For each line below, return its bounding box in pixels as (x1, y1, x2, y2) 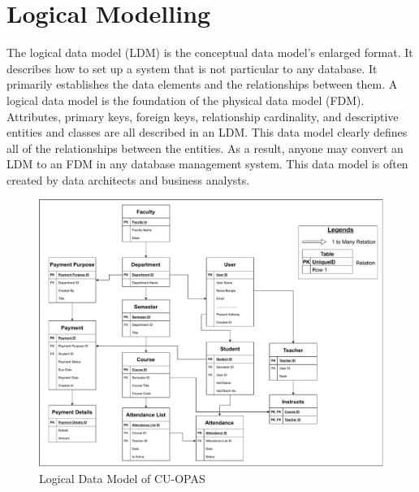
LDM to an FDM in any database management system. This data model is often (6, 155, 408, 172)
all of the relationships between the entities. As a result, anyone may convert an (6, 139, 404, 156)
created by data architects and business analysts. (6, 171, 250, 188)
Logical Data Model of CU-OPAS (39, 469, 205, 486)
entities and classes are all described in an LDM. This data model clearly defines (6, 124, 408, 141)
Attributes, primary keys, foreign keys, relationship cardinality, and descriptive (6, 107, 399, 124)
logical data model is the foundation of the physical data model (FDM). (6, 91, 365, 108)
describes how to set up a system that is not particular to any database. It (6, 59, 378, 76)
